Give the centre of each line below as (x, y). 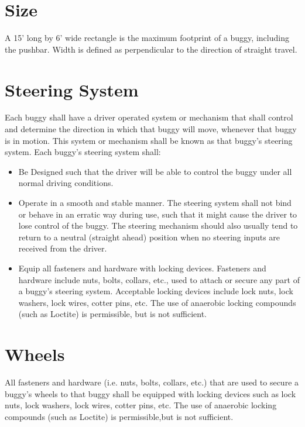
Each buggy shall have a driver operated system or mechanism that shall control (149, 117)
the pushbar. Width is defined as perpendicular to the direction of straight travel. (151, 49)
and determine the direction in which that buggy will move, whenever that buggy (151, 129)
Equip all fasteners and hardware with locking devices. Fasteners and (142, 268)
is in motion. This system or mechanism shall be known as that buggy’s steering (149, 140)
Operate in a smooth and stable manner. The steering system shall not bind (155, 202)
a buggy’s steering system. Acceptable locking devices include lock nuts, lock (156, 291)
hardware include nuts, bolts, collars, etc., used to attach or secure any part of (159, 279)
